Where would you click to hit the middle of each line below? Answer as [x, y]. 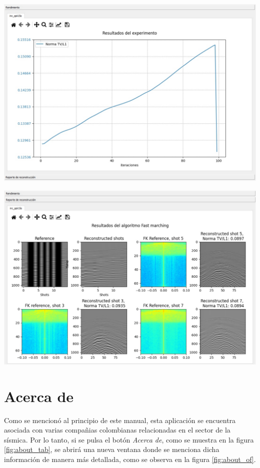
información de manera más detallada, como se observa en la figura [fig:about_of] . [130, 459]
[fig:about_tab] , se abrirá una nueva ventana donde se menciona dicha [112, 449]
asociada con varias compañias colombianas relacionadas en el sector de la [117, 430]
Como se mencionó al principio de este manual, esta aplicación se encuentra [120, 420]
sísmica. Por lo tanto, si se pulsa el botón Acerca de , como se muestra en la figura [129, 439]
